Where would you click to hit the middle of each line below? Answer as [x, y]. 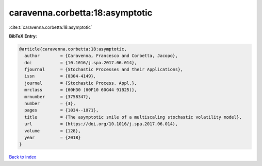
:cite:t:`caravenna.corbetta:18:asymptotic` [50, 27]
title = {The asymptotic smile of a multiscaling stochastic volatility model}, [133, 117]
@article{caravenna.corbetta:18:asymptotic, [73, 49]
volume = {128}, [53, 131]
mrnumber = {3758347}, [58, 97]
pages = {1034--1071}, [62, 110]
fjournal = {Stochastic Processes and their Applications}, [104, 70]
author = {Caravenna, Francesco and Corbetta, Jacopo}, [101, 56]
